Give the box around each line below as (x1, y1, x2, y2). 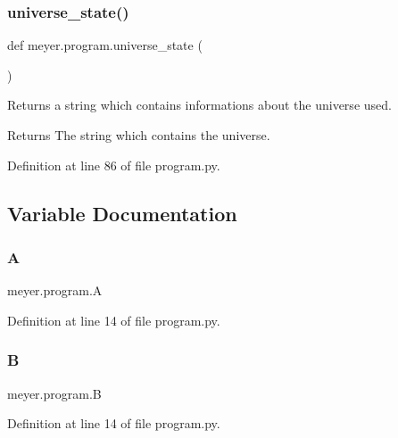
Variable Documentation (7, 199, 237, 227)
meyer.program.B (7, 384, 102, 402)
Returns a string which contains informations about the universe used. (7, 95, 392, 114)
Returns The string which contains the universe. (7, 126, 270, 144)
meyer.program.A (7, 281, 103, 300)
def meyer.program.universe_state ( (7, 36, 203, 54)
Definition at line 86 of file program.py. (7, 155, 220, 174)
